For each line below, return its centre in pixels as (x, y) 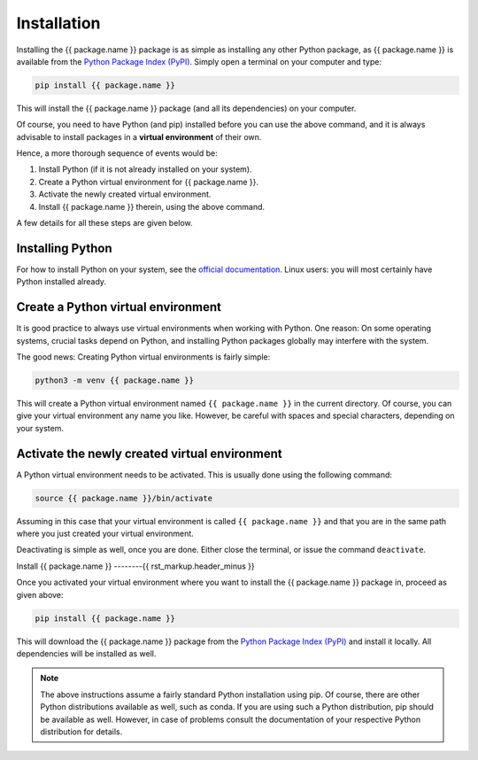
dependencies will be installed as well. (86, 653)
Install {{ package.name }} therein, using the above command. (152, 206)
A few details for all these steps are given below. (105, 223)
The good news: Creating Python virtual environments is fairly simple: (143, 357)
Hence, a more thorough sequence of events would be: (117, 153)
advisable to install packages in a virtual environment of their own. (139, 136)
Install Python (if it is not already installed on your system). (145, 169)
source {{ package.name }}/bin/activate (123, 498)
